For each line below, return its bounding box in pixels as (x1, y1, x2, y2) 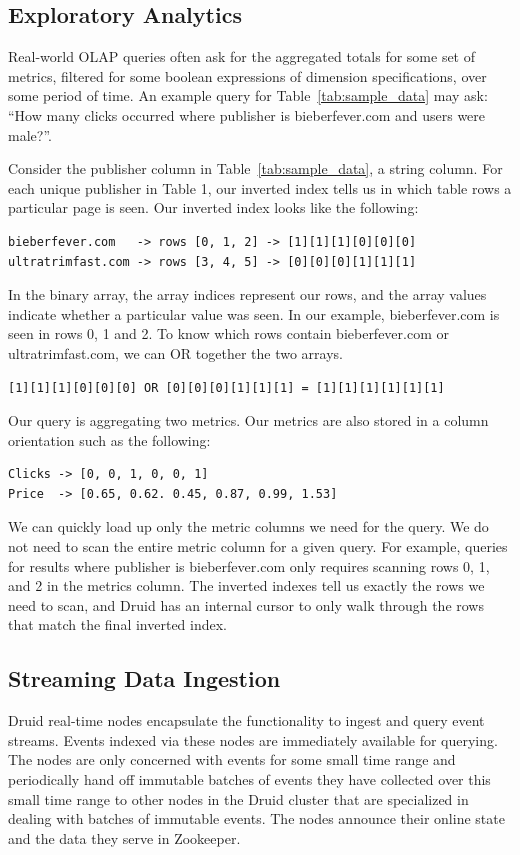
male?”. (8, 124, 52, 145)
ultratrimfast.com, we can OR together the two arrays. (8, 342, 343, 363)
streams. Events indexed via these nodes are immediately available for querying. (8, 729, 498, 750)
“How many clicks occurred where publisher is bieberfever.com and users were (8, 104, 486, 125)
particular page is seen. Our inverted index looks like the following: (8, 197, 419, 218)
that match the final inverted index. (8, 614, 228, 635)
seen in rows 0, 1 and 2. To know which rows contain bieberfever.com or (8, 323, 449, 344)
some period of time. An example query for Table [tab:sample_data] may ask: (8, 85, 488, 106)
